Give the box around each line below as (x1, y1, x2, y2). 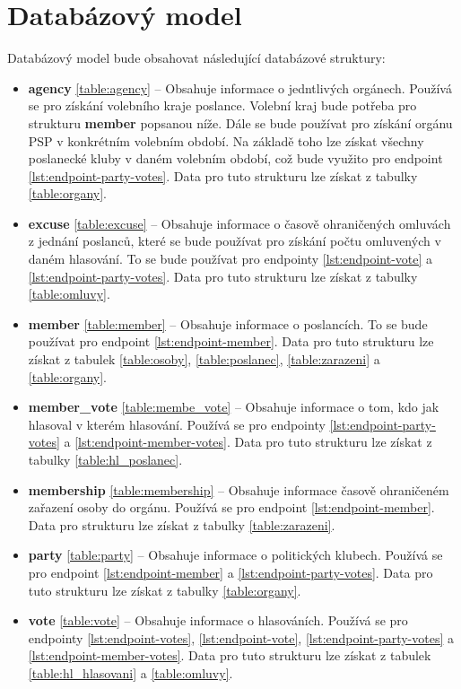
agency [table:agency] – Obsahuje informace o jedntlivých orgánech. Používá (28, 78, 452, 97)
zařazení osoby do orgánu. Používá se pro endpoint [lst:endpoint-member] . (28, 498, 435, 517)
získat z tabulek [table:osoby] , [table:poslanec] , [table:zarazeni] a (28, 350, 380, 369)
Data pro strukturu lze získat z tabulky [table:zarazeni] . (28, 515, 335, 534)
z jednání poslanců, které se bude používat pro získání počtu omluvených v (28, 231, 441, 250)
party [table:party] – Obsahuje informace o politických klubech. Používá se (28, 545, 443, 564)
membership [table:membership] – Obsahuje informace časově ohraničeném (28, 480, 449, 499)
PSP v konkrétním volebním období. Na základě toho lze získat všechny (28, 131, 424, 150)
